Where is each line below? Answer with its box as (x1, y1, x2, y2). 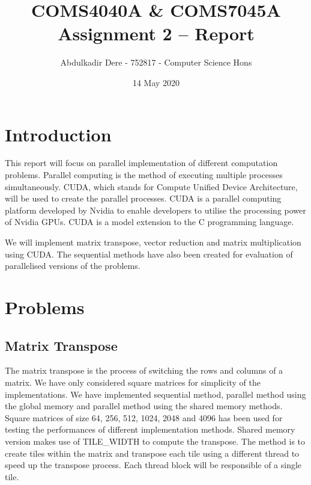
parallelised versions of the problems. (5, 259, 140, 272)
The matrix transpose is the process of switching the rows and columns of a (5, 364, 283, 377)
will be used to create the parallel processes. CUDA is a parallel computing (5, 192, 282, 205)
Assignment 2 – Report (58, 21, 255, 46)
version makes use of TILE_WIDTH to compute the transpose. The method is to (5, 434, 306, 447)
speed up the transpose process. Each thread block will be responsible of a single (5, 459, 302, 471)
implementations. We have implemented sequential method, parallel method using (5, 388, 306, 400)
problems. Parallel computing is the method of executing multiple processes (5, 168, 283, 181)
